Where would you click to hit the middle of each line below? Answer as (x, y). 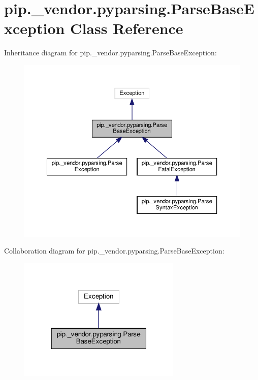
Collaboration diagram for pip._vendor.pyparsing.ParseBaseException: (114, 251)
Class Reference (127, 28)
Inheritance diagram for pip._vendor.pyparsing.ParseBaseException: (110, 53)
